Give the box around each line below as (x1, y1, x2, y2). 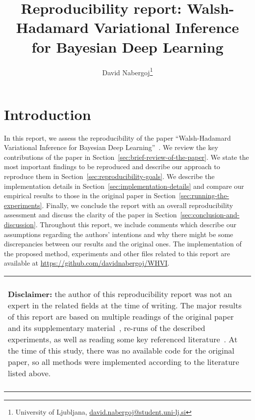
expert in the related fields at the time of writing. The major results (8, 300, 242, 311)
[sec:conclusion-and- (180, 210, 240, 220)
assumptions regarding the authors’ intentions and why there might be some (4, 229, 233, 239)
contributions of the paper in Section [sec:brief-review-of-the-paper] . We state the (4, 151, 249, 162)
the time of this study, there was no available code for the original (8, 345, 234, 356)
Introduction (4, 104, 91, 124)
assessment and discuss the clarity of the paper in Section (4, 210, 177, 220)
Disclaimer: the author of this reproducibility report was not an (8, 288, 232, 300)
